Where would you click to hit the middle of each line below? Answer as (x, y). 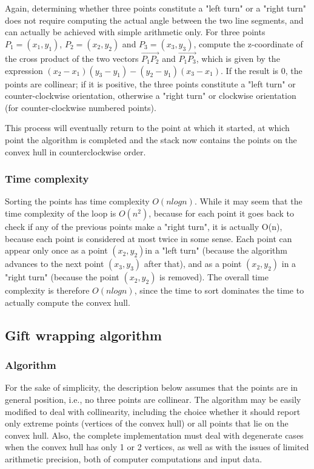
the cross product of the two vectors (72, 58)
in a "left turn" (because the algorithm (216, 250)
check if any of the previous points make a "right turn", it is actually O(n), (144, 226)
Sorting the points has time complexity (77, 201)
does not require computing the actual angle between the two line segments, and (154, 20)
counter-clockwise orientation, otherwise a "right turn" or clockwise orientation (151, 96)
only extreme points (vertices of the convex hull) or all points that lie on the (147, 423)
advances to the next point (55, 264)
